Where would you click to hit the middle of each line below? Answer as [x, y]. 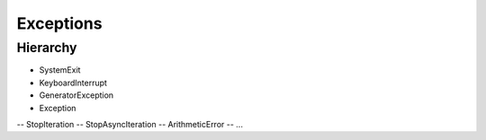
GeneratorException [76, 95]
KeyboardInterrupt [73, 83]
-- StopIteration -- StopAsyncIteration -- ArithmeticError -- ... [130, 124]
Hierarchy [47, 48]
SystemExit [60, 70]
